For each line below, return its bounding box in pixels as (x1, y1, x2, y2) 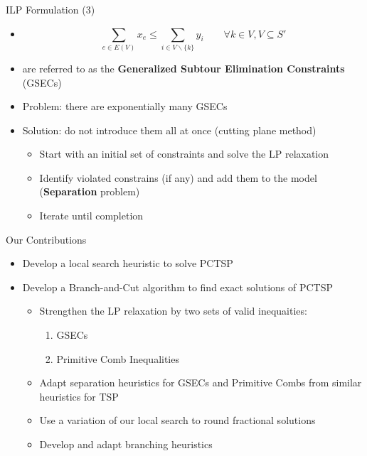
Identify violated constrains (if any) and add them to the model (39, 170, 317, 185)
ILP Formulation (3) (6, 2, 95, 16)
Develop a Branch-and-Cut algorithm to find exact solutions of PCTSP (22, 279, 334, 294)
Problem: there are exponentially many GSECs (22, 99, 228, 114)
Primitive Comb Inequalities (56, 351, 179, 366)
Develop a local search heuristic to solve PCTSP (22, 256, 233, 271)
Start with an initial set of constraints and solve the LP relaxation (39, 146, 329, 161)
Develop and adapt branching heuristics (39, 437, 213, 452)
